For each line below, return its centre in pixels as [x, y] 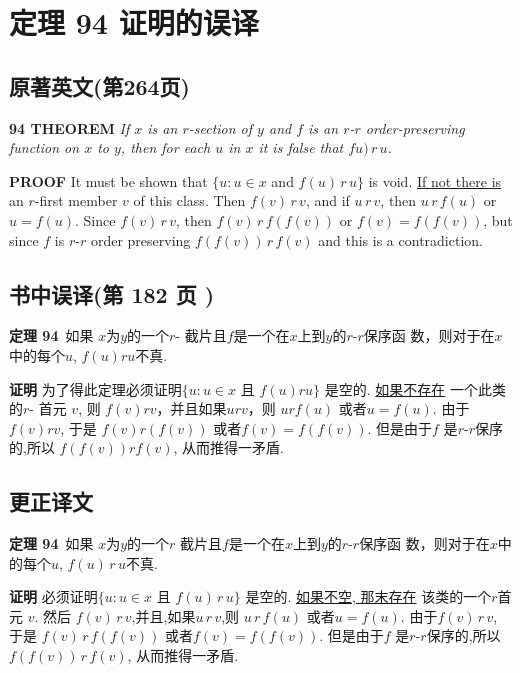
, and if [327, 200]
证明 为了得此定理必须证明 [95, 388]
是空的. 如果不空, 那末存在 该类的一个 [368, 596]
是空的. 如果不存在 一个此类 [415, 388]
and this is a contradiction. [400, 239]
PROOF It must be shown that [108, 180]
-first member [76, 200]
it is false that [301, 147]
